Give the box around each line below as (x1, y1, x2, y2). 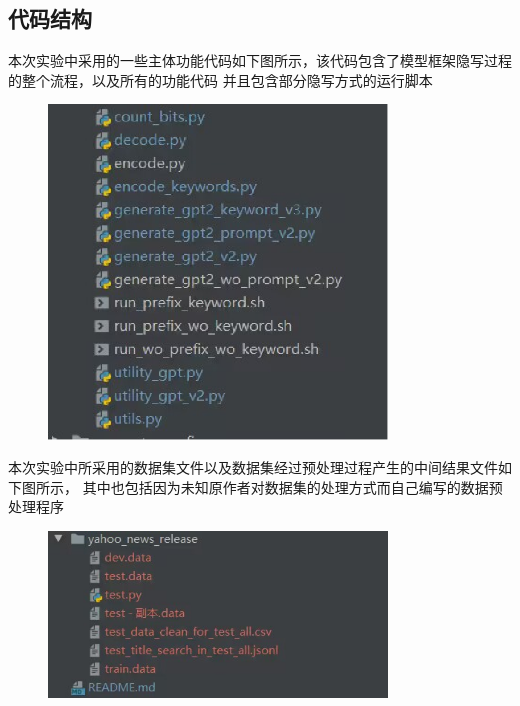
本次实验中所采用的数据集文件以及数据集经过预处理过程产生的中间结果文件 (8, 457, 498, 478)
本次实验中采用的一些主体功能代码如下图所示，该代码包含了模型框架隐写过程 (8, 50, 512, 71)
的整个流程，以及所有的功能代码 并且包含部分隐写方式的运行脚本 (8, 69, 433, 90)
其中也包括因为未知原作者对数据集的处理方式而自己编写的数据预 (82, 476, 503, 497)
